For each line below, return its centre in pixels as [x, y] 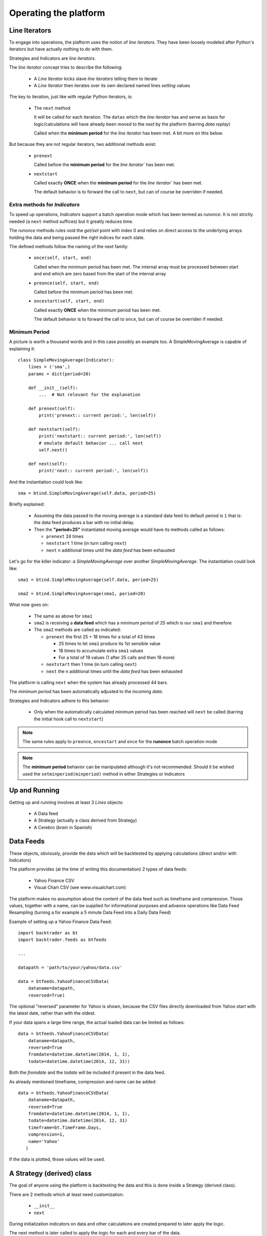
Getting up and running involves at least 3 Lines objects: [66, 802]
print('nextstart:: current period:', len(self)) [100, 436]
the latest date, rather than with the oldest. [52, 1013]
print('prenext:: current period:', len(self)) [97, 416]
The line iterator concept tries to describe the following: [66, 67]
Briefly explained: [27, 504]
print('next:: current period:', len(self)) [93, 471]
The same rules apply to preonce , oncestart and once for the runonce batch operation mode [120, 742]
